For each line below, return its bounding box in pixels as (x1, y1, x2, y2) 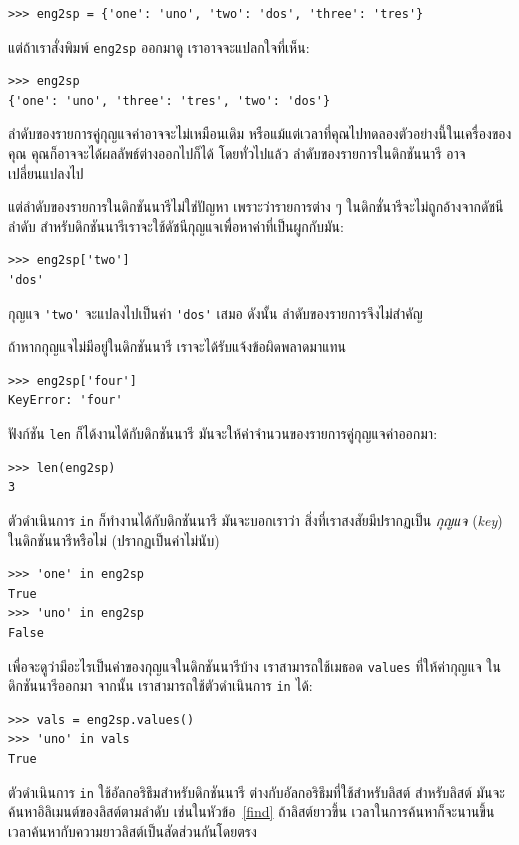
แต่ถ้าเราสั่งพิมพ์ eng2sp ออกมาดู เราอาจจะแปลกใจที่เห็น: (8, 36, 310, 57)
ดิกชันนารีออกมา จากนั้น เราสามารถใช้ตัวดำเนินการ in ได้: (8, 675, 313, 696)
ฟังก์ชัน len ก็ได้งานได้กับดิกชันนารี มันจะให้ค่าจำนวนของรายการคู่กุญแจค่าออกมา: (8, 423, 438, 444)
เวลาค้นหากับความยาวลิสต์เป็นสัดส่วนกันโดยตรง (8, 820, 257, 841)
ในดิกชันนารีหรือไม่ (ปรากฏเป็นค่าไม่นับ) (8, 529, 220, 550)
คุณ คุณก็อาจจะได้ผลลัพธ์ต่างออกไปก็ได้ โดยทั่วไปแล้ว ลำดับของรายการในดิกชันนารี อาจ (8, 143, 466, 164)
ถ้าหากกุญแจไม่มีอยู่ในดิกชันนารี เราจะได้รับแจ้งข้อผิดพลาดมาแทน (8, 336, 347, 357)
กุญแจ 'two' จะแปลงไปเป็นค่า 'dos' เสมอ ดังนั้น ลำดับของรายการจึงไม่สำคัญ (8, 302, 423, 323)
